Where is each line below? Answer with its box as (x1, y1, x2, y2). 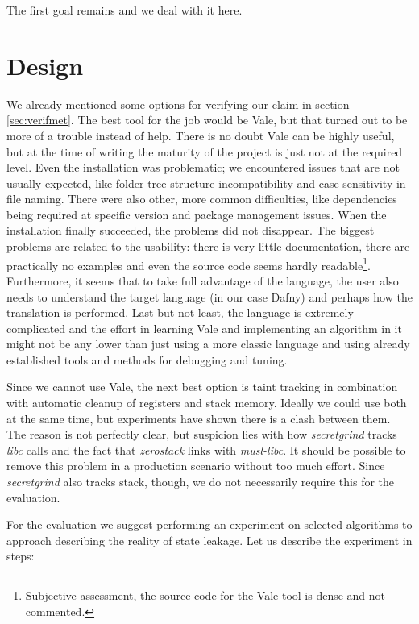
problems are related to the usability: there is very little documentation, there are (6, 238, 410, 255)
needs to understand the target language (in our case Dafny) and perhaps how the (6, 288, 413, 305)
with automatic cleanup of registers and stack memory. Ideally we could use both (6, 394, 407, 411)
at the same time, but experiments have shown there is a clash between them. (6, 410, 391, 426)
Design (6, 48, 84, 81)
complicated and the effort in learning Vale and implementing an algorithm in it (6, 319, 402, 336)
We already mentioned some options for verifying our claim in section (6, 95, 350, 112)
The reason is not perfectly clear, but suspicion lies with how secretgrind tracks (6, 426, 397, 443)
